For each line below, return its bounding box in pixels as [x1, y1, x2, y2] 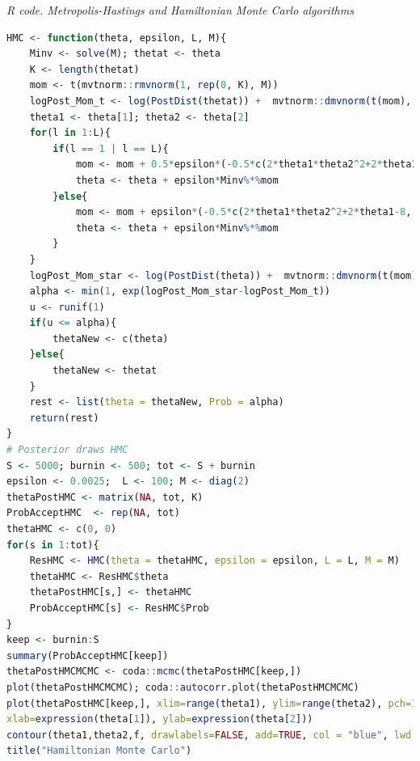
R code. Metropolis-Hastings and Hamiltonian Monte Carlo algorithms [6, 2, 354, 18]
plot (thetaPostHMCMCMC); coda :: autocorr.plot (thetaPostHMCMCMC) [6, 681, 359, 693]
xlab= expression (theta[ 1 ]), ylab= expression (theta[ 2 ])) [6, 713, 313, 725]
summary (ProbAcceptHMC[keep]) [6, 649, 169, 662]
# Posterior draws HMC [6, 444, 128, 456]
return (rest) [29, 412, 99, 424]
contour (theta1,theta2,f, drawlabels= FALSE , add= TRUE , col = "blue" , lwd [6, 729, 412, 741]
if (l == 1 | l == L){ [52, 142, 169, 154]
